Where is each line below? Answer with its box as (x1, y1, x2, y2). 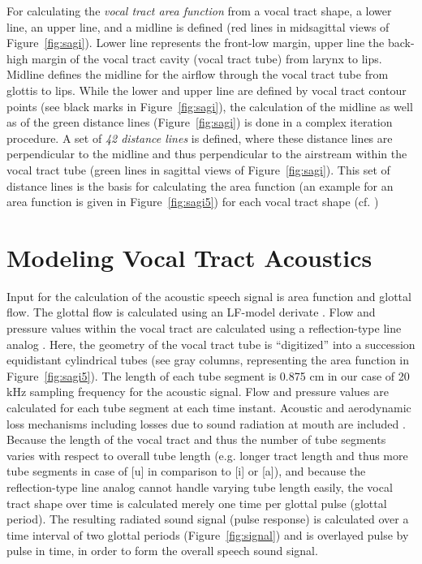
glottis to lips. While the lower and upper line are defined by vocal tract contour (6, 81, 407, 98)
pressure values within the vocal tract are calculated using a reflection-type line (6, 320, 402, 337)
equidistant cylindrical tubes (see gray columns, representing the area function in (6, 351, 410, 368)
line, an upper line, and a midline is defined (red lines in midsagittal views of (6, 18, 390, 35)
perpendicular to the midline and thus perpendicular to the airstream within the (6, 145, 407, 162)
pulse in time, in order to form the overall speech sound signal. (6, 542, 318, 559)
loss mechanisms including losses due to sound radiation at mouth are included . (6, 415, 406, 432)
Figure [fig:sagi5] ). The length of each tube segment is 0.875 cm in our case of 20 (6, 367, 410, 384)
